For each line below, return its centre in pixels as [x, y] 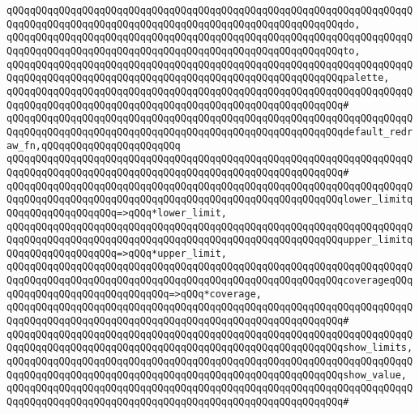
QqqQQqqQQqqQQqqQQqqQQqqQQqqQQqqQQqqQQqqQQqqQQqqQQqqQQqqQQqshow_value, [207, 375]
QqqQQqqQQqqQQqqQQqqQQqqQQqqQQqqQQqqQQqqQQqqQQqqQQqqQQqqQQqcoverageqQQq [210, 281]
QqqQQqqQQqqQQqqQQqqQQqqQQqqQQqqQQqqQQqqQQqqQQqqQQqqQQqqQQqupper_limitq [210, 240]
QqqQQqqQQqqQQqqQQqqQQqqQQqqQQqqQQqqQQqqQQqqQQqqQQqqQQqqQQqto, [184, 51]
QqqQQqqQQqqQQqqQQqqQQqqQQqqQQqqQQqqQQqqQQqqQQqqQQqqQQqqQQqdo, [184, 24]
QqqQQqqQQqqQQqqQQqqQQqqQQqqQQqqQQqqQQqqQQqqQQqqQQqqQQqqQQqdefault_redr [210, 132]
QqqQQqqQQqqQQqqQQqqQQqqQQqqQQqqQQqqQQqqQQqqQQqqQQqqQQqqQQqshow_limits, [210, 348]
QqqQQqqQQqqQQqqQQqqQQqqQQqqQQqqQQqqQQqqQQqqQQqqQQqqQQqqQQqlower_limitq [210, 200]
